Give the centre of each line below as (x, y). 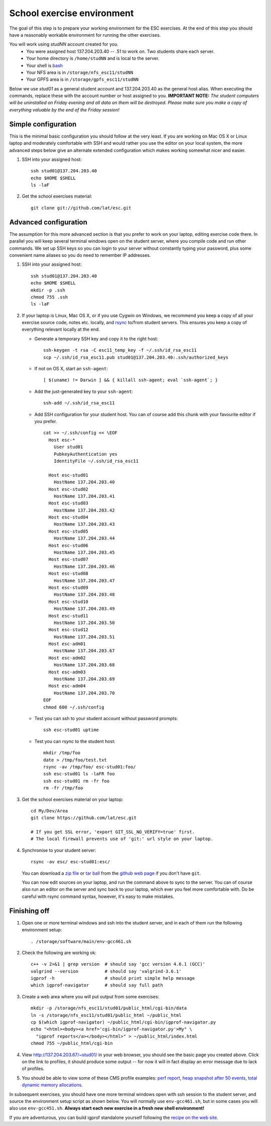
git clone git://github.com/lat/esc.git (81, 208)
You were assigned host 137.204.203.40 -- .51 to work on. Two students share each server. (120, 51)
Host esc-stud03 (69, 503)
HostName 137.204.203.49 (84, 609)
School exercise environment (72, 13)
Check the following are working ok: (59, 953)
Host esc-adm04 (67, 686)
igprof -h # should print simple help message (113, 978)
